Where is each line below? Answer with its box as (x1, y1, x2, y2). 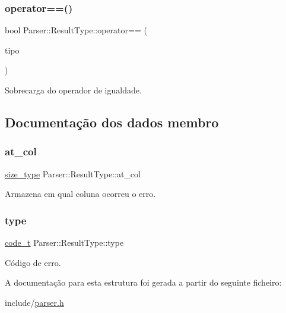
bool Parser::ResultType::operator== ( (5, 24, 147, 36)
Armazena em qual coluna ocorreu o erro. (5, 187, 156, 200)
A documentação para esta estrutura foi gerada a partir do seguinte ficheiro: (5, 276, 282, 289)
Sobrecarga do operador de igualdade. (5, 84, 142, 96)
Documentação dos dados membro (5, 112, 219, 131)
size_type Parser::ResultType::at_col (5, 167, 141, 180)
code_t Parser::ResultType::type (5, 236, 124, 248)
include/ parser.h (5, 296, 64, 308)
